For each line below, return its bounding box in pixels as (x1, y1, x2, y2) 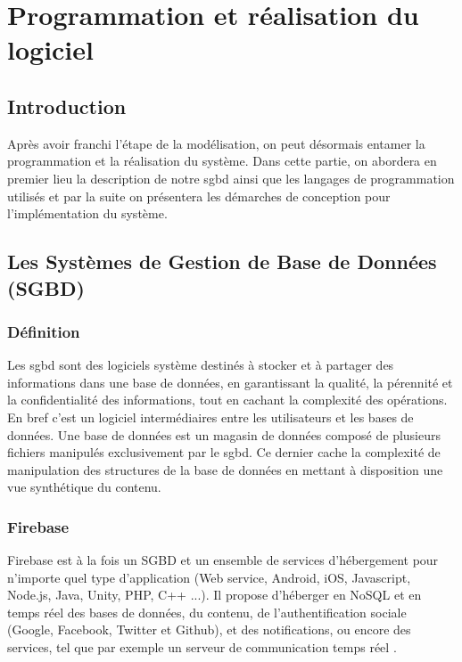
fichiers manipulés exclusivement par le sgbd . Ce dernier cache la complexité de (7, 443, 441, 462)
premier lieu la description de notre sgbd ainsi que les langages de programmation (7, 168, 455, 187)
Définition (7, 320, 80, 342)
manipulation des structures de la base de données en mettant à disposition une (7, 460, 443, 478)
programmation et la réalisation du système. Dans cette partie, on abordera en (7, 151, 437, 170)
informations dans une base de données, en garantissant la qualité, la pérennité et (7, 372, 453, 391)
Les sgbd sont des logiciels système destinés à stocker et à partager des (7, 356, 394, 374)
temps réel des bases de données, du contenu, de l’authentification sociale (7, 602, 407, 621)
